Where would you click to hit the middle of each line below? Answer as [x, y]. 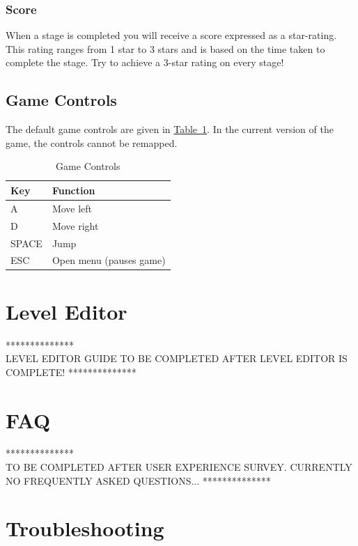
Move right [75, 225]
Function [73, 190]
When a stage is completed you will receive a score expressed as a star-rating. [171, 35]
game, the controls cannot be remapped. [92, 142]
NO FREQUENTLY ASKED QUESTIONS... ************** [138, 480]
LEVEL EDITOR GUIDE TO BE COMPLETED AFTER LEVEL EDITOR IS [177, 358]
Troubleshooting [85, 528]
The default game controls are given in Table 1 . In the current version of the [170, 129]
